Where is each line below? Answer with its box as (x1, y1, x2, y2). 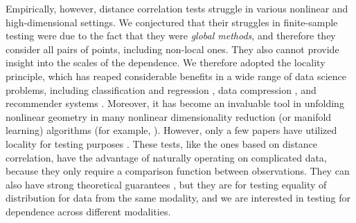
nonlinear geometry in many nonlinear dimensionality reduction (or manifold (6, 109, 332, 124)
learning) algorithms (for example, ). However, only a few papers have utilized (6, 123, 337, 137)
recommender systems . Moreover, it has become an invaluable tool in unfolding (6, 96, 344, 110)
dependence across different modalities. (6, 204, 171, 218)
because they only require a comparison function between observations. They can (6, 164, 350, 178)
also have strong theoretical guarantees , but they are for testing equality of (6, 177, 327, 191)
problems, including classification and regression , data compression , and (6, 82, 317, 97)
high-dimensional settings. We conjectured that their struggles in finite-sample (6, 14, 338, 29)
